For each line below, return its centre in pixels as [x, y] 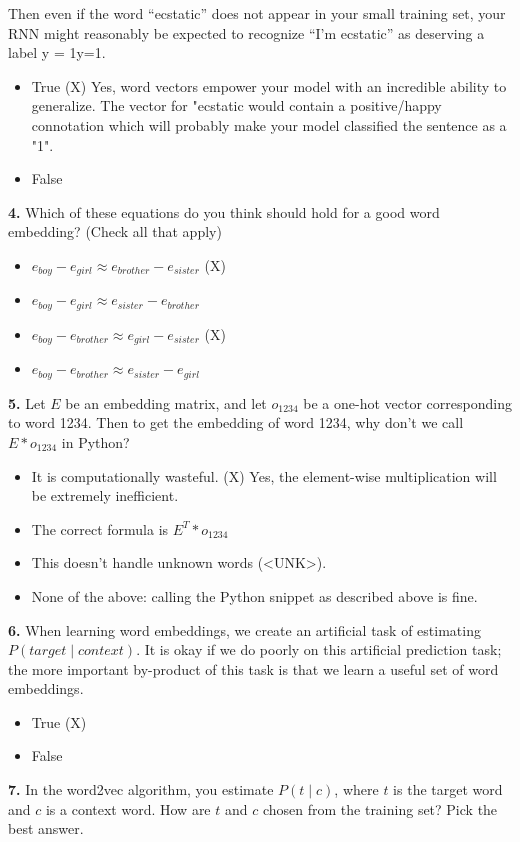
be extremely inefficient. [105, 495]
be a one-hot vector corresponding [407, 402]
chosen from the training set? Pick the [380, 808]
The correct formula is [100, 528]
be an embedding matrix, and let [166, 402]
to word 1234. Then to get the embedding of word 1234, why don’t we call [236, 422]
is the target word [448, 789]
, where [356, 789]
